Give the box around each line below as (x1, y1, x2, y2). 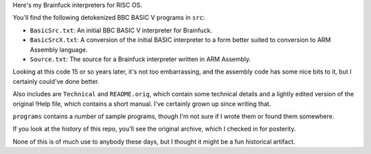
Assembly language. (30, 45, 88, 54)
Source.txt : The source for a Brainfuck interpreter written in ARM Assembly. (30, 55, 251, 63)
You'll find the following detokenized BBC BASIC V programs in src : (12, 14, 205, 22)
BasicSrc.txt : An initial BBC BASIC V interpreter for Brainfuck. (30, 26, 212, 34)
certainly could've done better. (12, 77, 100, 85)
